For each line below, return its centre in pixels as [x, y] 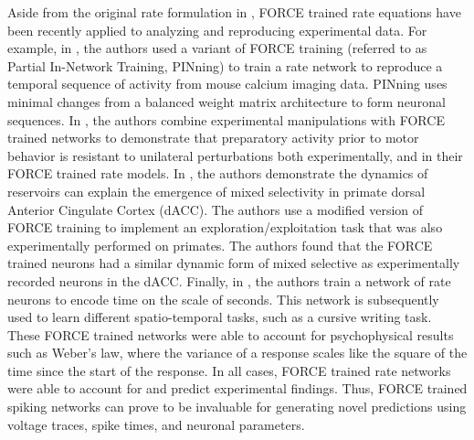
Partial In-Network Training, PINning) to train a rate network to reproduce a [225, 65]
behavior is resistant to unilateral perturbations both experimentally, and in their [235, 155]
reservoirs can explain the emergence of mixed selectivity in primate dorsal [216, 191]
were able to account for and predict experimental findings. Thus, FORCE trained [237, 388]
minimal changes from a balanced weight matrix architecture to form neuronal [226, 101]
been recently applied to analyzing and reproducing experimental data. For [217, 30]
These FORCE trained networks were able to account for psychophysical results [231, 334]
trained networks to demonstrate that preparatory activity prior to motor [213, 138]
